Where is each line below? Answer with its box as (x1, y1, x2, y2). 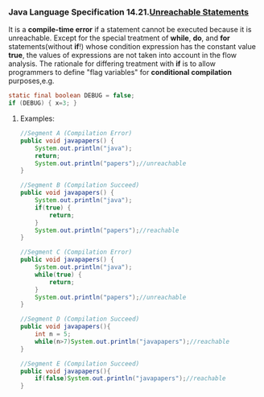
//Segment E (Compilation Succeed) (19, 359, 140, 368)
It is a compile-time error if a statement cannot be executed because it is (8, 25, 252, 35)
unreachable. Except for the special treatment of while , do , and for (8, 33, 231, 43)
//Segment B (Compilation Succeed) (19, 181, 140, 189)
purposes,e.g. (8, 76, 55, 86)
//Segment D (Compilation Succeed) (19, 315, 140, 324)
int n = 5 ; (35, 330, 72, 338)
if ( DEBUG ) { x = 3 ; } (8, 99, 78, 107)
